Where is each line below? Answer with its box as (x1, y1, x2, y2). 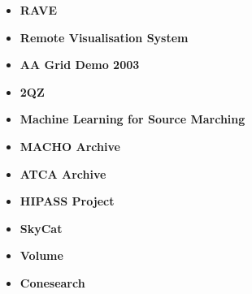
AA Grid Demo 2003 (20, 56, 140, 73)
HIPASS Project (20, 192, 115, 210)
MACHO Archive (20, 137, 120, 154)
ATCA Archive (20, 165, 106, 182)
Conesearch (20, 274, 85, 291)
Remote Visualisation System (20, 28, 189, 45)
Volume (20, 247, 63, 264)
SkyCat (20, 219, 63, 236)
